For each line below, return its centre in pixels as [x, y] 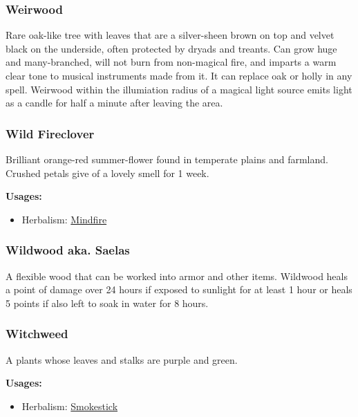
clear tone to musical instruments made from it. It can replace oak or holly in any [179, 75]
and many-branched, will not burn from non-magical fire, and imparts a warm [171, 62]
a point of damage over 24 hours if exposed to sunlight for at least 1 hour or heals [179, 289]
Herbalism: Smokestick [70, 406]
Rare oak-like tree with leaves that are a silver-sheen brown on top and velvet [170, 35]
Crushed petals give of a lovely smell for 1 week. [107, 173]
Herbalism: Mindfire [64, 219]
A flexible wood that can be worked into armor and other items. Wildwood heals [177, 276]
